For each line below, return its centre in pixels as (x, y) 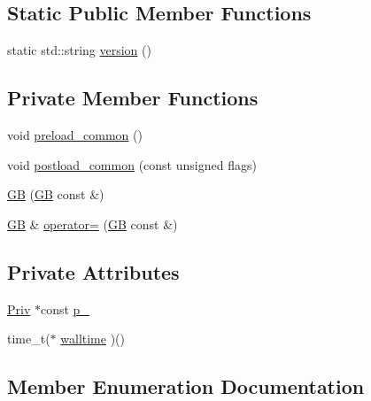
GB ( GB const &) (56, 194)
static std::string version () (79, 50)
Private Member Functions (133, 98)
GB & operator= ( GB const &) (93, 224)
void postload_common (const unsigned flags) (132, 164)
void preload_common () (75, 135)
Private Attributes (93, 271)
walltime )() (93, 339)
